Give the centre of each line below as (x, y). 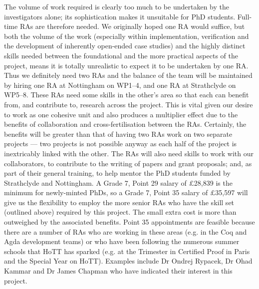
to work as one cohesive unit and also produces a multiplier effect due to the (121, 114)
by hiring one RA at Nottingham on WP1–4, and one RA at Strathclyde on (120, 85)
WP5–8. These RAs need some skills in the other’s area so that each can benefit (127, 95)
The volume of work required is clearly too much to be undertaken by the (117, 6)
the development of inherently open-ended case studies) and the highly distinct (125, 46)
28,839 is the (213, 182)
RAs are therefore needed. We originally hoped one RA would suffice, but (132, 26)
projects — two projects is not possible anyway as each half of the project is (121, 144)
